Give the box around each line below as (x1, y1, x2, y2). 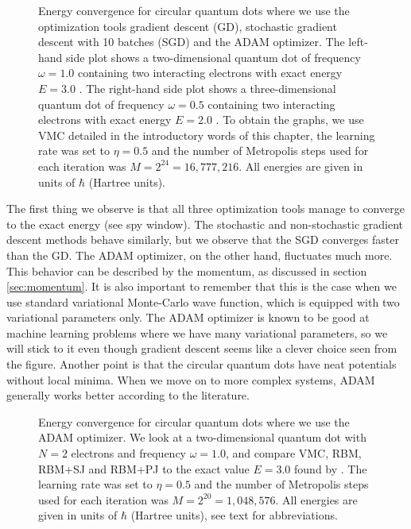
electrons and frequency (71, 445, 187, 461)
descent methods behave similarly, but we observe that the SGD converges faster (6, 231, 399, 248)
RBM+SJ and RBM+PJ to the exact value (38, 460, 250, 477)
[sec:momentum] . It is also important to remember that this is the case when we (6, 278, 397, 295)
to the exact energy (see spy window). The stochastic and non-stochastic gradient (6, 215, 404, 232)
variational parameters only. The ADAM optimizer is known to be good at (6, 309, 370, 326)
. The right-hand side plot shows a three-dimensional (79, 79, 336, 96)
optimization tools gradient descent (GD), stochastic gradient (38, 17, 337, 34)
